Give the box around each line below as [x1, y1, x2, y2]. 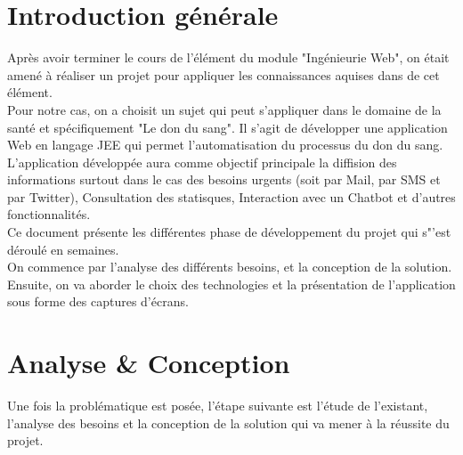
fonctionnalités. [7, 205, 91, 223]
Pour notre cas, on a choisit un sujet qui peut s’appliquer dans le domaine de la [7, 100, 442, 118]
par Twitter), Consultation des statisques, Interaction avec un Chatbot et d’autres [7, 187, 456, 206]
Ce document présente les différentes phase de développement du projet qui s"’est [7, 223, 451, 241]
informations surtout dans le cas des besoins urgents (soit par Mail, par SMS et [7, 170, 441, 189]
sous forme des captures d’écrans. [7, 292, 189, 311]
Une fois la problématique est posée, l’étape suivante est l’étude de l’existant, [7, 396, 428, 415]
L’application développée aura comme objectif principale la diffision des [7, 152, 397, 171]
